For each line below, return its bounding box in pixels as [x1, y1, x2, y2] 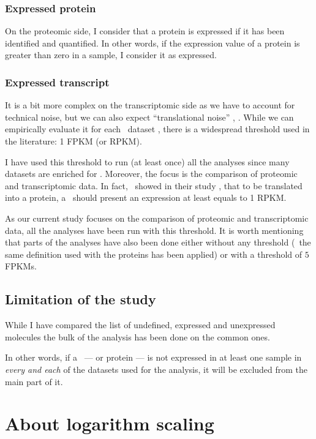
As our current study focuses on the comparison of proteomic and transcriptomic [5, 211, 309, 224]
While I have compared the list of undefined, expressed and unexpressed [5, 318, 276, 331]
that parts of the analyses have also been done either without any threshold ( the [5, 236, 311, 249]
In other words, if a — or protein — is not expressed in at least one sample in [5, 351, 302, 364]
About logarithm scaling [5, 411, 214, 436]
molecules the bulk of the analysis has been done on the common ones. [5, 330, 270, 343]
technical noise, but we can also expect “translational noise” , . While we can [5, 110, 294, 123]
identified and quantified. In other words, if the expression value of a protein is [5, 36, 300, 49]
